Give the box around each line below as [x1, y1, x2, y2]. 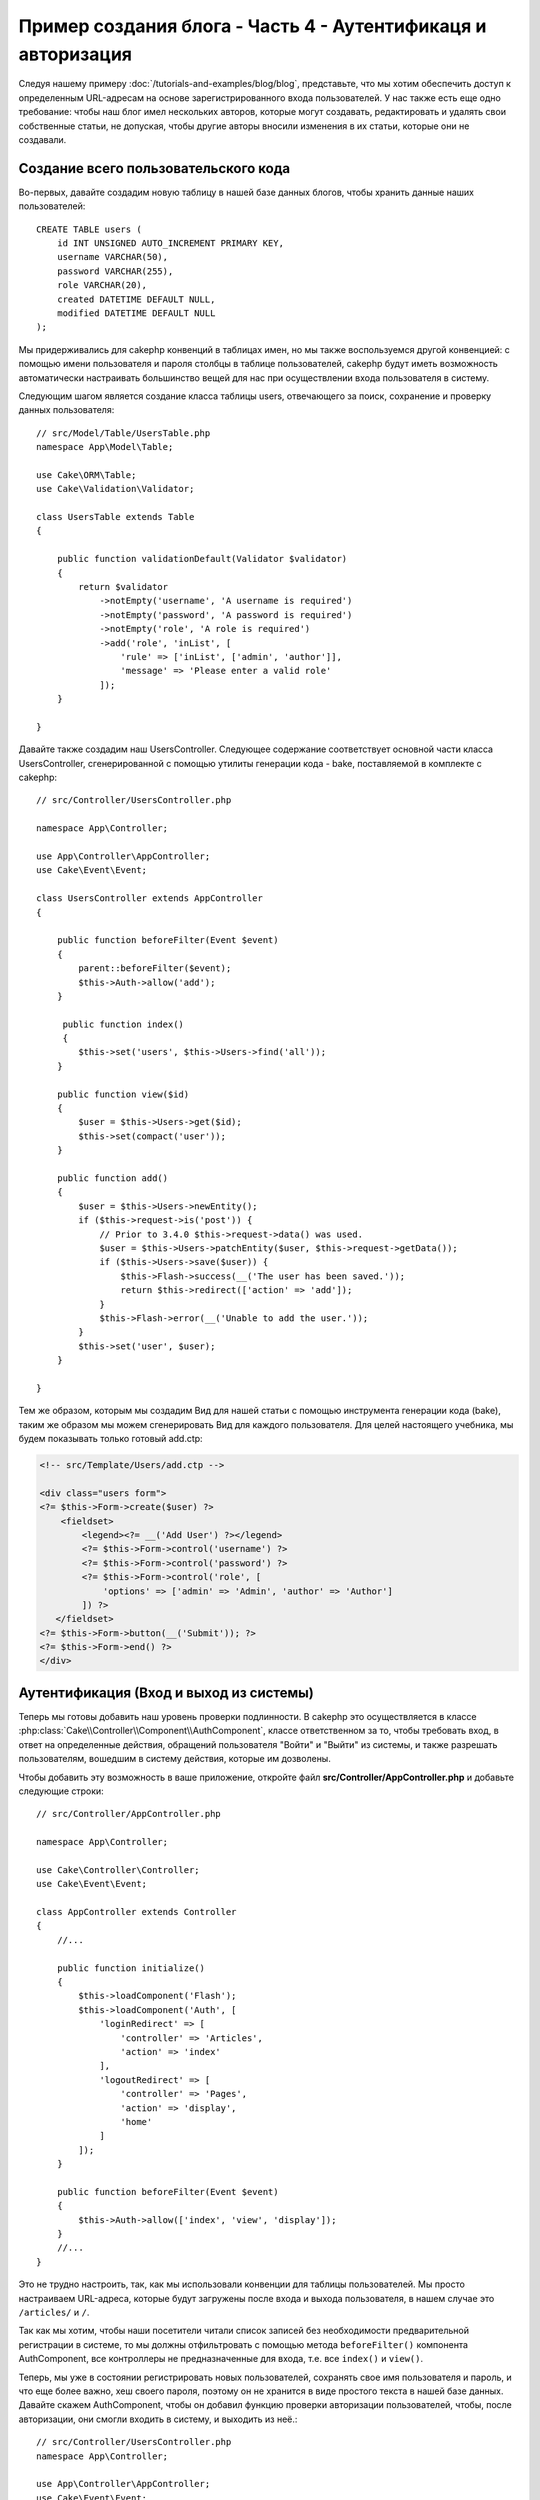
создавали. [18, 133, 67, 145]
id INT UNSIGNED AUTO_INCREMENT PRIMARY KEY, [56, 237, 285, 249]
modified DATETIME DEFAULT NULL [56, 307, 216, 319]
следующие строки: [18, 1785, 104, 1797]
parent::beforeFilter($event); [78, 963, 232, 974]
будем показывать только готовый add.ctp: [18, 1433, 204, 1445]
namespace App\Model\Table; [36, 441, 174, 453]
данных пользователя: [18, 404, 115, 416]
